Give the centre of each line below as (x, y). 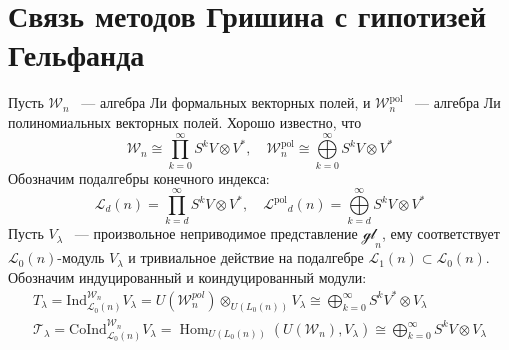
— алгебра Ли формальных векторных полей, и (226, 102)
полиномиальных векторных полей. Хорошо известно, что (185, 121)
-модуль (81, 257)
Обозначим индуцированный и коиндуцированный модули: (187, 276)
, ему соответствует (440, 233)
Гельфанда (76, 54)
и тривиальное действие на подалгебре (246, 257)
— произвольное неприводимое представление (216, 233)
